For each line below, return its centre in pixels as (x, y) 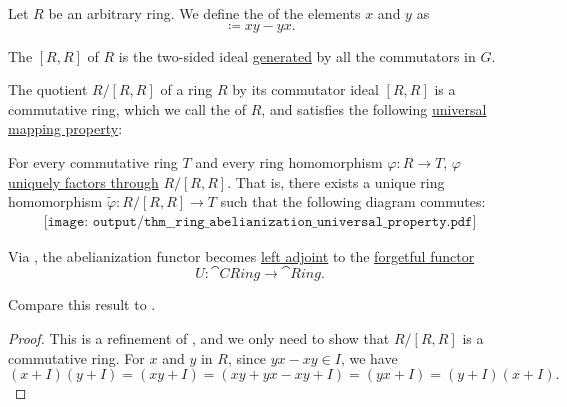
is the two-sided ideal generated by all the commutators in (297, 55)
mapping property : (65, 128)
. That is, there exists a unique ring (336, 181)
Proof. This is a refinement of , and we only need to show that (199, 337)
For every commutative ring (93, 161)
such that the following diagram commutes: (353, 201)
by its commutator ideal (305, 89)
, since (247, 357)
